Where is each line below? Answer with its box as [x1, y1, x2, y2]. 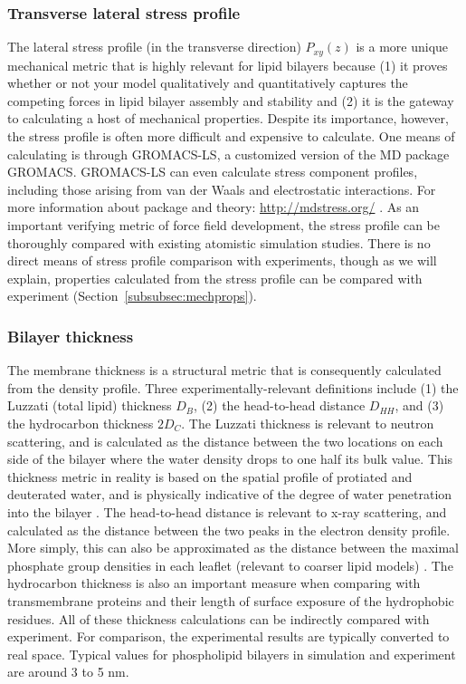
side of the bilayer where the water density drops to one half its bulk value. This [7, 449, 453, 468]
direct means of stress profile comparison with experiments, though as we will [7, 251, 437, 270]
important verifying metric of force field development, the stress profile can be [7, 216, 441, 235]
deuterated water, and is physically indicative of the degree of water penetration [7, 485, 452, 504]
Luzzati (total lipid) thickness [7, 396, 172, 415]
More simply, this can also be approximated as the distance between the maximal [7, 538, 459, 557]
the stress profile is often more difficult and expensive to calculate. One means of [7, 127, 455, 146]
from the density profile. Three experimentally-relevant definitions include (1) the [7, 378, 459, 397]
